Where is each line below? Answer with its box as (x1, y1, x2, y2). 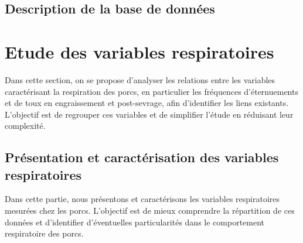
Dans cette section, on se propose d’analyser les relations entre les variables (5, 73, 275, 85)
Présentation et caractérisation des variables (5, 148, 279, 166)
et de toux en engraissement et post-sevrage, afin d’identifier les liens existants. (5, 97, 289, 109)
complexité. (5, 119, 46, 132)
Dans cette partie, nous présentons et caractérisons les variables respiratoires (5, 193, 280, 205)
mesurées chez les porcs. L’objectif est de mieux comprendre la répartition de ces (5, 204, 295, 217)
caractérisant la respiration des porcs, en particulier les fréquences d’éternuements (5, 85, 298, 97)
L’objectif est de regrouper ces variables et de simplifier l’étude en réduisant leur (5, 108, 294, 120)
